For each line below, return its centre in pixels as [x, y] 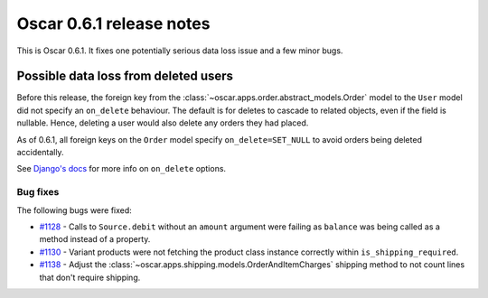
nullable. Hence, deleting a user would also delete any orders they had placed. [163, 123]
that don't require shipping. [90, 277]
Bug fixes [38, 192]
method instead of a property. [95, 239]
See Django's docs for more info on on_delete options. [121, 169]
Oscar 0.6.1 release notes [113, 23]
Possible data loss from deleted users [125, 76]
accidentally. [40, 153]
